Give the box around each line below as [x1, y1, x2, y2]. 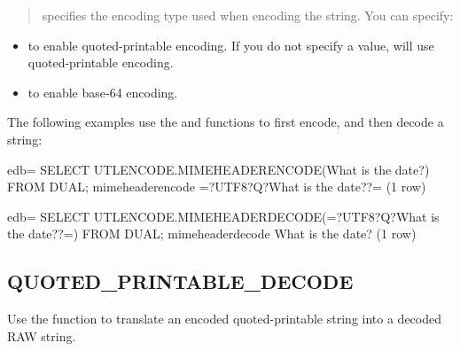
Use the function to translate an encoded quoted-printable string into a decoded [7, 309, 441, 328]
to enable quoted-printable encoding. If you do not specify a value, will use [27, 35, 434, 54]
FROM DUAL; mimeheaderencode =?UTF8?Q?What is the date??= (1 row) [7, 177, 426, 196]
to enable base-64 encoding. [27, 82, 178, 101]
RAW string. [7, 326, 76, 345]
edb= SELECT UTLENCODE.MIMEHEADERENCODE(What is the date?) [7, 160, 430, 178]
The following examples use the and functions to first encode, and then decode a [7, 113, 444, 131]
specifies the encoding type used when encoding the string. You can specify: [42, 6, 454, 24]
